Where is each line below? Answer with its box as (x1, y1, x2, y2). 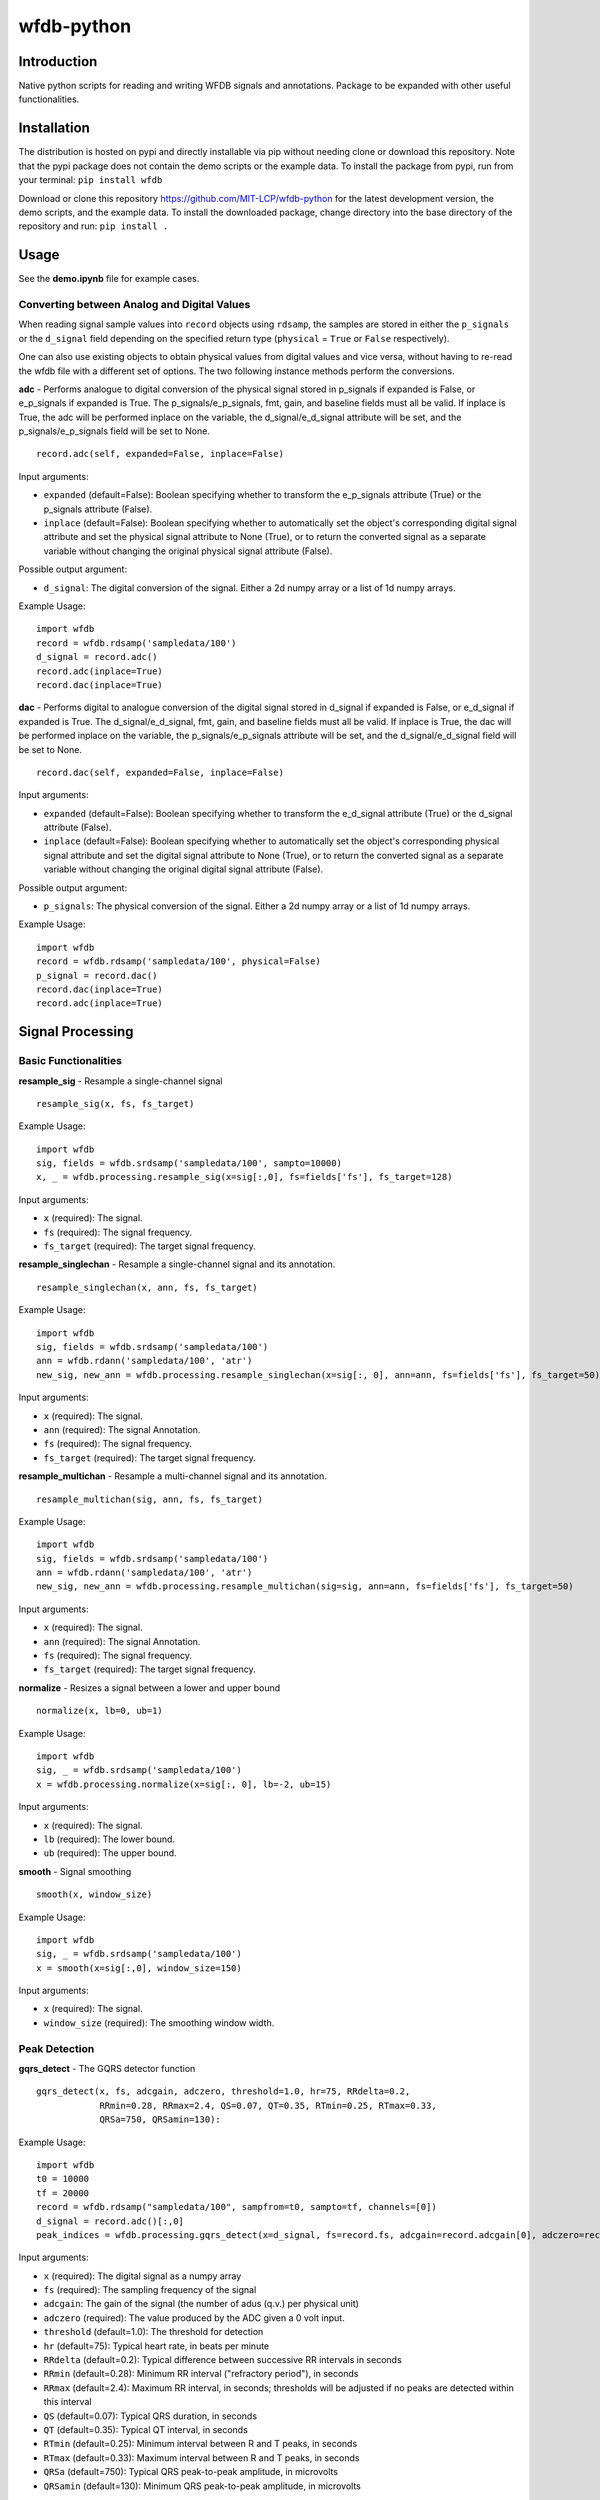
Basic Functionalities (18, 1054, 122, 1068)
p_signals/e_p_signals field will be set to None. (18, 425, 210, 437)
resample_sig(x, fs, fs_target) (36, 1098, 195, 1109)
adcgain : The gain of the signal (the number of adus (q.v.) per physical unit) (43, 2298, 360, 2310)
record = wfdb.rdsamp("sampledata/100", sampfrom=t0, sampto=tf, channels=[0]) (36, 2201, 437, 2213)
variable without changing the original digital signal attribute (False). (43, 863, 324, 875)
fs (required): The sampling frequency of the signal (43, 2284, 257, 2296)
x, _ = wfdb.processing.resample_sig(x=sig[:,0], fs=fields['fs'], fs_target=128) (36, 1171, 453, 1183)
